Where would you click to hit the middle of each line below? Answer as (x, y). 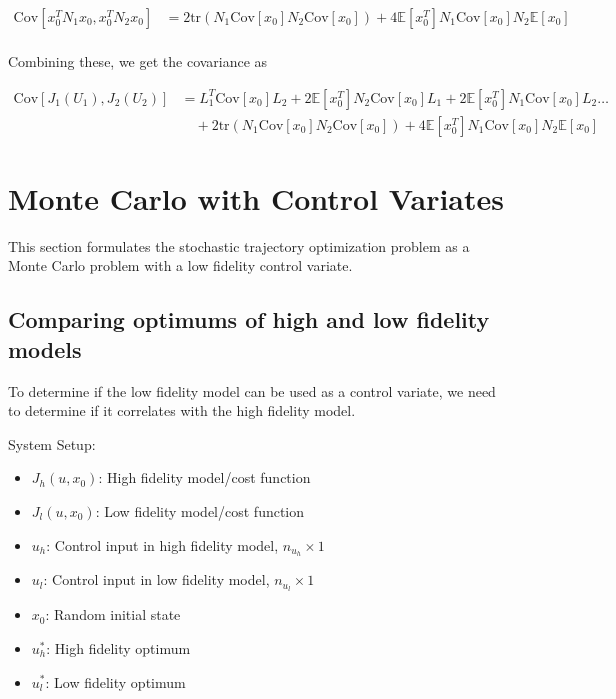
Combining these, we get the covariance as (138, 61)
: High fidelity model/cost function (204, 477)
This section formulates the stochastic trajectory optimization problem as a (239, 245)
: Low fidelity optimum (115, 681)
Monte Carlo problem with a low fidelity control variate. (180, 265)
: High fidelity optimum (118, 647)
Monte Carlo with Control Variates (256, 197)
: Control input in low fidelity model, (156, 579)
